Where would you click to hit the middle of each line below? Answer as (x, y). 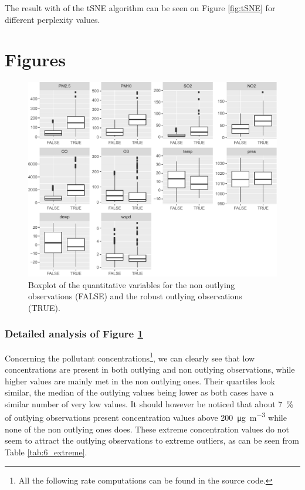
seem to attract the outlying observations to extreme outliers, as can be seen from (152, 440)
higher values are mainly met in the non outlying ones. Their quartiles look (140, 381)
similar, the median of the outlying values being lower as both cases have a (139, 392)
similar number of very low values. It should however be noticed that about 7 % (149, 403)
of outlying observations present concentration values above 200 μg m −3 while (146, 417)
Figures (35, 60)
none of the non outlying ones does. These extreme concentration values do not (147, 429)
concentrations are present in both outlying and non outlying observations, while (150, 369)
